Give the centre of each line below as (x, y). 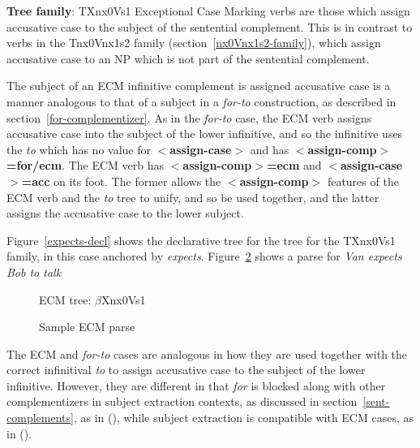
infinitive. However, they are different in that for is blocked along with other (196, 385)
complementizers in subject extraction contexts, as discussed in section (182, 401)
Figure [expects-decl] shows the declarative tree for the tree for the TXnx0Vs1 (201, 240)
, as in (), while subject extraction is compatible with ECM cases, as (244, 418)
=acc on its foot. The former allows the (121, 181)
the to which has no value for (79, 149)
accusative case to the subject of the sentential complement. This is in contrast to (210, 26)
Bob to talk (34, 271)
